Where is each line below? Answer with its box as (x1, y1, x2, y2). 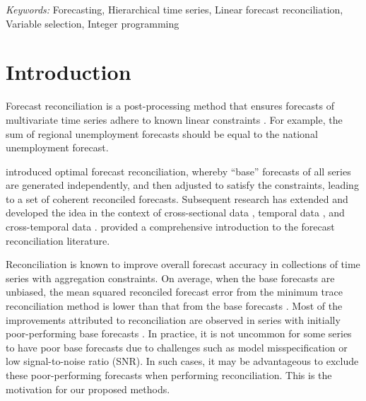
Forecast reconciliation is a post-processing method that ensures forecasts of (6, 98, 334, 113)
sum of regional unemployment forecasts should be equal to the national (6, 126, 318, 141)
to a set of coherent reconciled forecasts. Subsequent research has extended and (6, 191, 348, 206)
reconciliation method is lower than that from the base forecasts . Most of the (6, 298, 343, 313)
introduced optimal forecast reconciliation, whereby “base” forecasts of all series (6, 163, 351, 178)
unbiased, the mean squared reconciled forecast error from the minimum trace (6, 284, 343, 299)
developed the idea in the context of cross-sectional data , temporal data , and (6, 205, 345, 220)
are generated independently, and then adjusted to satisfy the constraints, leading (6, 178, 359, 192)
